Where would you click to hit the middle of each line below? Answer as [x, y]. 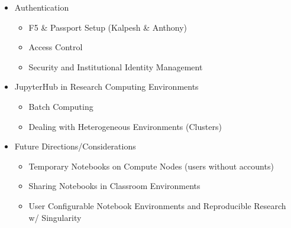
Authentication [42, 7]
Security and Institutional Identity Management [116, 66]
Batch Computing [61, 106]
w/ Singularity [55, 217]
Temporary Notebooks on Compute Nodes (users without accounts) [151, 166]
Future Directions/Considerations [75, 146]
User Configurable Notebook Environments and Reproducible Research [157, 205]
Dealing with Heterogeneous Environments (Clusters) [125, 126]
